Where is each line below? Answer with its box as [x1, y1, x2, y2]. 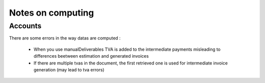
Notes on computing [9, 7, 94, 18]
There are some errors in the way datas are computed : [9, 35, 121, 41]
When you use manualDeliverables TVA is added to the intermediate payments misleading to [33, 46, 221, 52]
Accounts [9, 21, 42, 30]
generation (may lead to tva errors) [33, 66, 105, 73]
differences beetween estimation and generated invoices [33, 53, 149, 59]
